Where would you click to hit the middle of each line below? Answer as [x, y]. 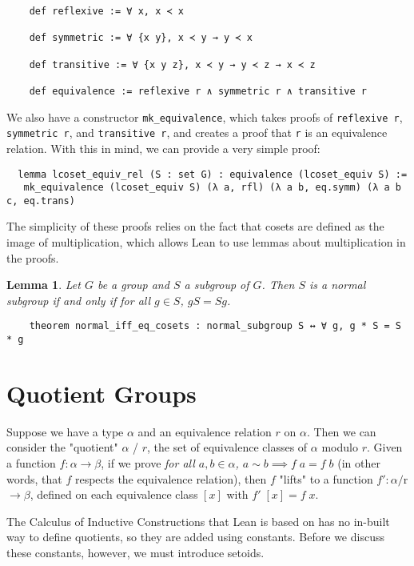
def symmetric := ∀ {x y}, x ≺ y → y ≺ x [141, 38]
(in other [359, 463]
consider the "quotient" [62, 447]
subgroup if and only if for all [79, 300]
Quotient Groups [102, 393]
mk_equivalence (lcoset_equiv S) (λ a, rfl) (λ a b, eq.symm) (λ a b [212, 188]
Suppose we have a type [65, 431]
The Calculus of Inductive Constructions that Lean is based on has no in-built [198, 521]
